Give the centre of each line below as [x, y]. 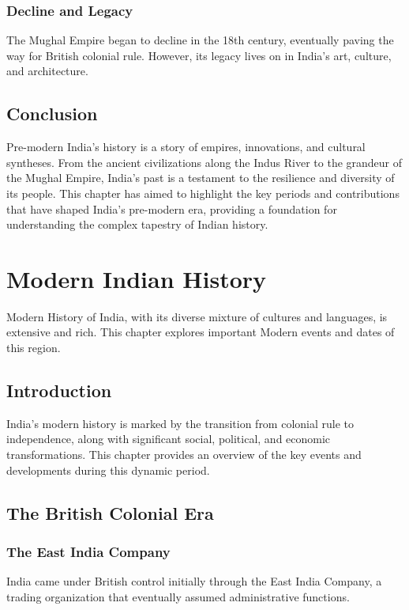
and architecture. [47, 71]
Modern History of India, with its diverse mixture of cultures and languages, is [197, 316]
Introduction [59, 390]
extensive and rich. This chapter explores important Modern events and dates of [201, 332]
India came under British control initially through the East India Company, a [194, 581]
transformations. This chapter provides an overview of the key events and [184, 455]
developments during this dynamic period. [108, 470]
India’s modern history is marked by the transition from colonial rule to [180, 423]
